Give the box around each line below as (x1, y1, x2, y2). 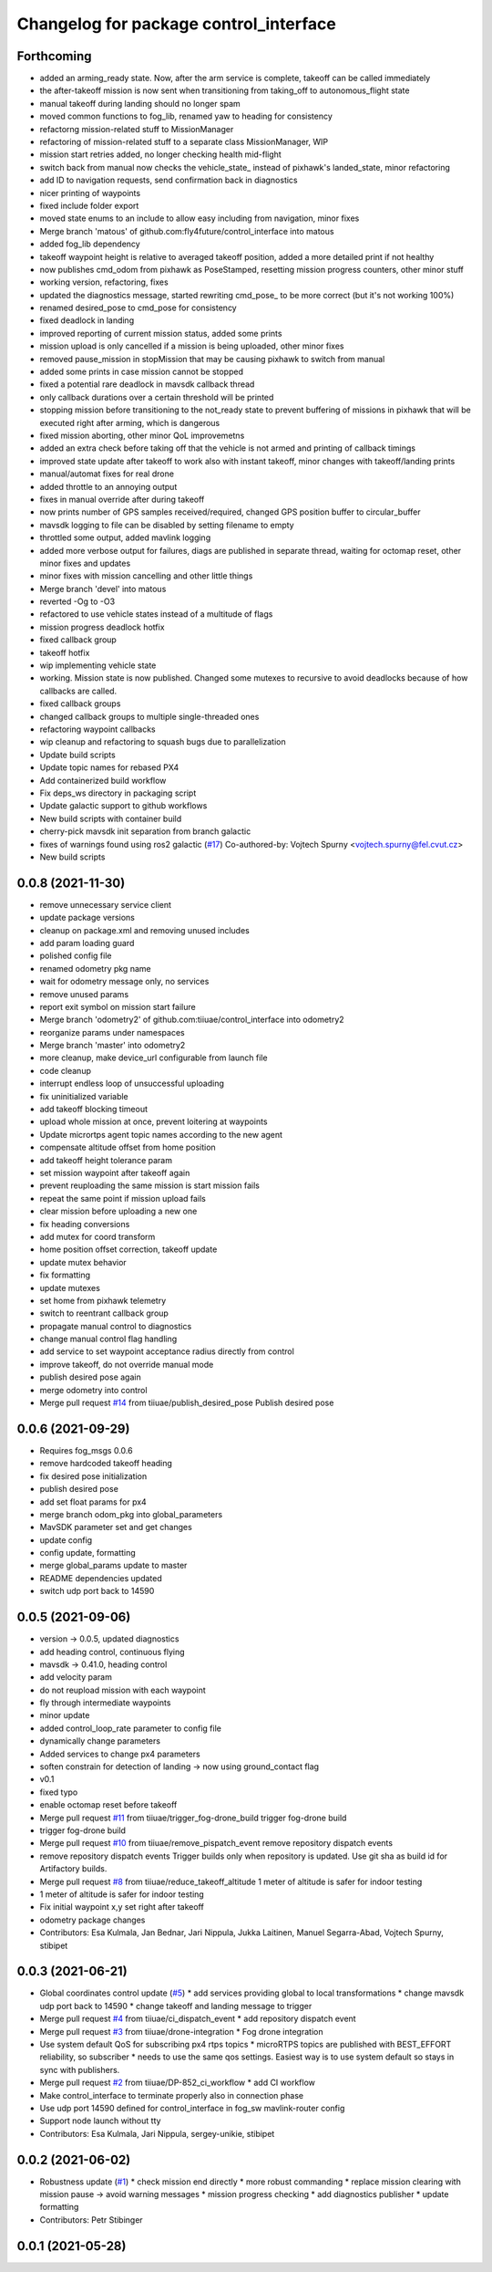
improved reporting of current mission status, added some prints (39, 328, 282, 339)
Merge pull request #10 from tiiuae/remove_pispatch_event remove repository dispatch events (39, 1838, 394, 1849)
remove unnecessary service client (39, 899, 172, 910)
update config (39, 1534, 93, 1546)
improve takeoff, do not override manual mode (39, 1359, 214, 1370)
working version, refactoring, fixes (39, 276, 169, 287)
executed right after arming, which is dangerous (39, 417, 220, 428)
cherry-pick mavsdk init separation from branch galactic (39, 826, 251, 837)
